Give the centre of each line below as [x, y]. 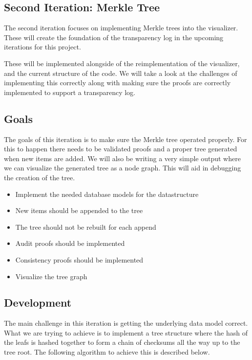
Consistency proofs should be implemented [79, 259]
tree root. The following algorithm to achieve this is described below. [107, 352]
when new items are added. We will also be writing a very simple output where [122, 158]
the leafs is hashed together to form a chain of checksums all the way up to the [122, 342]
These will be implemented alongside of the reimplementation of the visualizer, [122, 63]
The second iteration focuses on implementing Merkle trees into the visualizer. [121, 28]
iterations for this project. [42, 47]
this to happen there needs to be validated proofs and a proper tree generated [121, 149]
